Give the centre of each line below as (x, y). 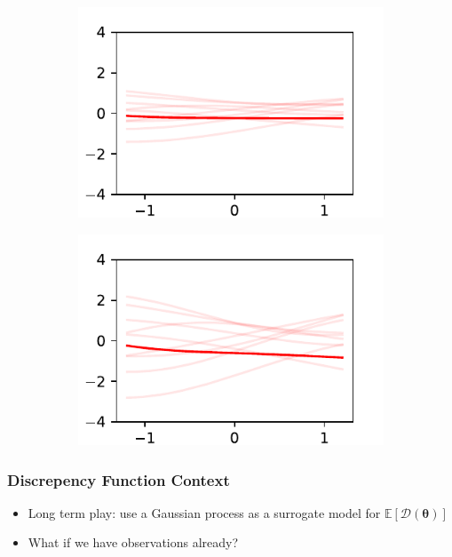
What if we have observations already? (133, 542)
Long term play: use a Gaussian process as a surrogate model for (204, 512)
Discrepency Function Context (119, 479)
